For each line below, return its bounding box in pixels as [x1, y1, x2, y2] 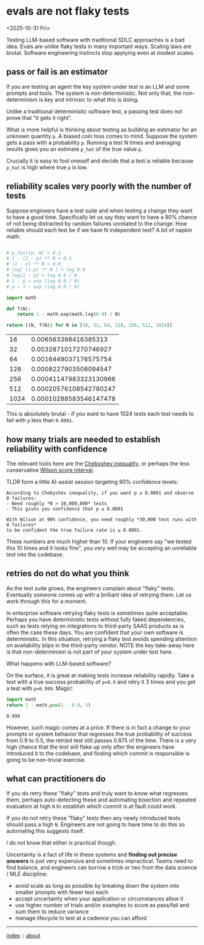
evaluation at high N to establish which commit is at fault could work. [6, 803, 177, 810]
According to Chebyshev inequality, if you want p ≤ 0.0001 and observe [6, 490, 194, 496]
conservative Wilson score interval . [6, 467, 95, 473]
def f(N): [6, 305, 32, 312]
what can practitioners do [6, 773, 106, 784]
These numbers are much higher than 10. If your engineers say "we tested [6, 538, 192, 545]
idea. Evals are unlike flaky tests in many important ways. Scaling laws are [6, 43, 192, 50]
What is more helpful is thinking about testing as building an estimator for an [6, 126, 197, 133]
